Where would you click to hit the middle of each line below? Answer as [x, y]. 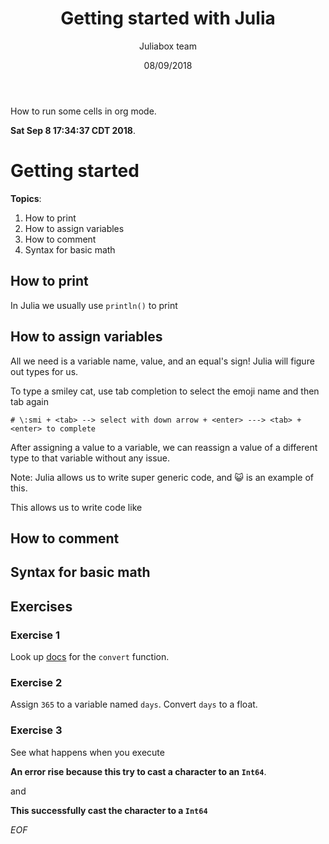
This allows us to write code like [76, 507]
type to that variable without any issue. [90, 458]
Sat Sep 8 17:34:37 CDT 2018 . [73, 130]
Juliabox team [167, 46]
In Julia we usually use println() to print [94, 305]
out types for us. [44, 371]
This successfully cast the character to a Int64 [109, 810]
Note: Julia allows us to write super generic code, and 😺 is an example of [162, 477]
